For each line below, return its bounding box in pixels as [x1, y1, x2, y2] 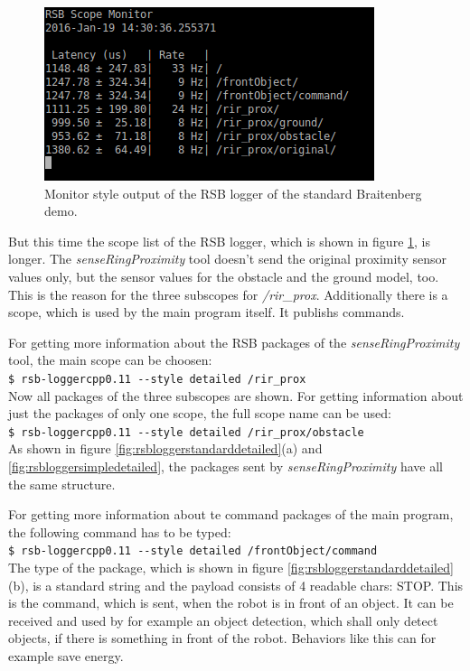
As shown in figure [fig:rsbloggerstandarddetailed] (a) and [8, 439, 323, 458]
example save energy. [8, 647, 124, 666]
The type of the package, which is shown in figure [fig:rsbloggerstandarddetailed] [8, 558, 454, 577]
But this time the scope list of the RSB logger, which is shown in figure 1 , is [8, 231, 430, 250]
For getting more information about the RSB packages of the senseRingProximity [8, 332, 460, 351]
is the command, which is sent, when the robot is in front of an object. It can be [8, 593, 454, 612]
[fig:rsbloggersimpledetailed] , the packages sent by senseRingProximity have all [8, 457, 443, 476]
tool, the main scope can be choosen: [8, 350, 212, 369]
